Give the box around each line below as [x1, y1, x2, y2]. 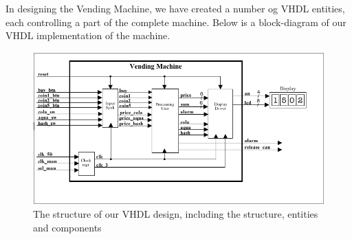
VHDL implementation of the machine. [5, 28, 170, 43]
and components [33, 220, 102, 234]
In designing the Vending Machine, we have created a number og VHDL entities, [5, 1, 345, 15]
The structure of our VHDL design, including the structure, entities [33, 207, 318, 221]
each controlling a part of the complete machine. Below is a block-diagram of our [5, 14, 346, 29]
